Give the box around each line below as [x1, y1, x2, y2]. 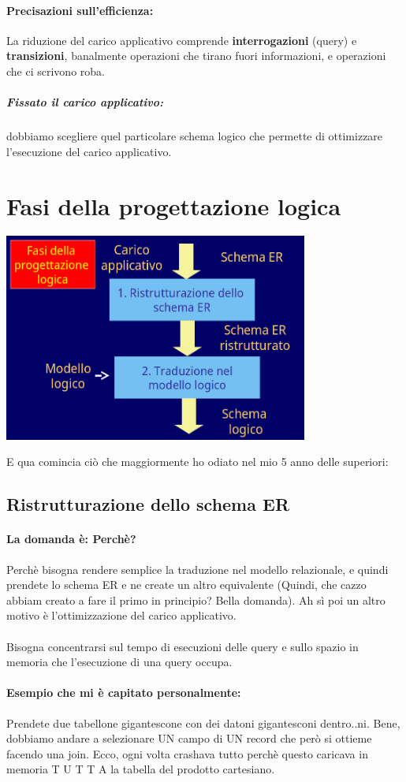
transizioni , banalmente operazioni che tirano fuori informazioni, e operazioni [6, 47, 386, 64]
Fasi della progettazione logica [6, 189, 341, 222]
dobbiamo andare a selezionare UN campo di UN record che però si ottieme [6, 730, 372, 747]
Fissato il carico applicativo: [6, 94, 164, 110]
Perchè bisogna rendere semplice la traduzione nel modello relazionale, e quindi [6, 560, 389, 577]
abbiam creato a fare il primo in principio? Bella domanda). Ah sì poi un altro [6, 591, 386, 608]
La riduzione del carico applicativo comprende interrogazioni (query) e [6, 32, 357, 48]
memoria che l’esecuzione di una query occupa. [6, 654, 233, 670]
